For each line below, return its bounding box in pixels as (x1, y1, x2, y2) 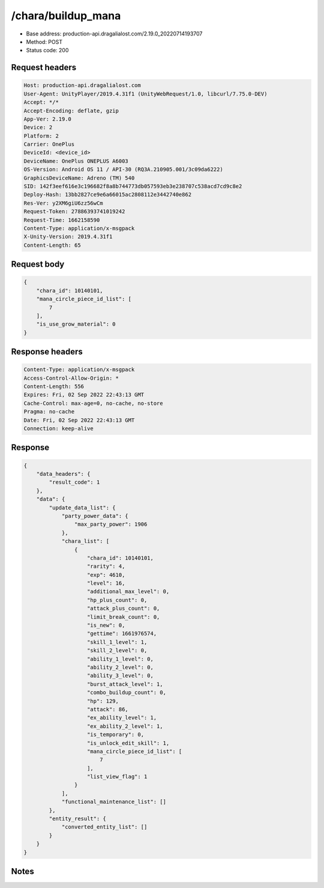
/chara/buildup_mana (11, 9, 121, 22)
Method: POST (26, 38, 63, 45)
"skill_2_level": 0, (87, 647, 148, 654)
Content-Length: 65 (23, 242, 81, 249)
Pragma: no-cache (23, 409, 75, 415)
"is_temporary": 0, (87, 731, 144, 738)
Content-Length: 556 (23, 383, 84, 390)
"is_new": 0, (87, 622, 125, 629)
